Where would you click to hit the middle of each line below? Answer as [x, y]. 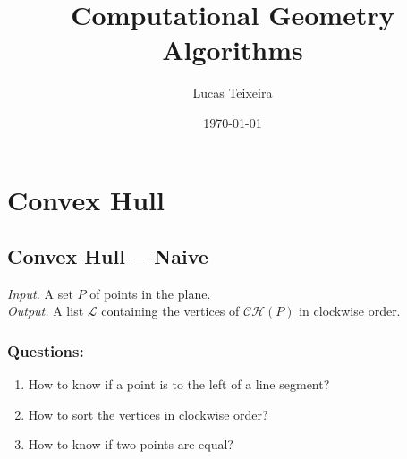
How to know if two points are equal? [131, 444]
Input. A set [40, 293]
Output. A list [46, 311]
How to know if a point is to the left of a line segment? [179, 384]
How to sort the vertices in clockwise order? [148, 414]
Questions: [46, 351]
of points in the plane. [150, 293]
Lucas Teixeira [233, 93]
